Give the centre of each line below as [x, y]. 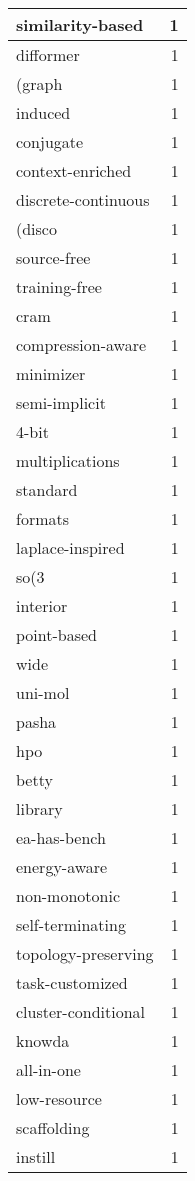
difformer [48, 54]
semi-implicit [61, 402]
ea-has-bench [61, 837]
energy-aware [62, 866]
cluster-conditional [81, 1011]
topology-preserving [85, 953]
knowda [43, 1040]
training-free [59, 286]
